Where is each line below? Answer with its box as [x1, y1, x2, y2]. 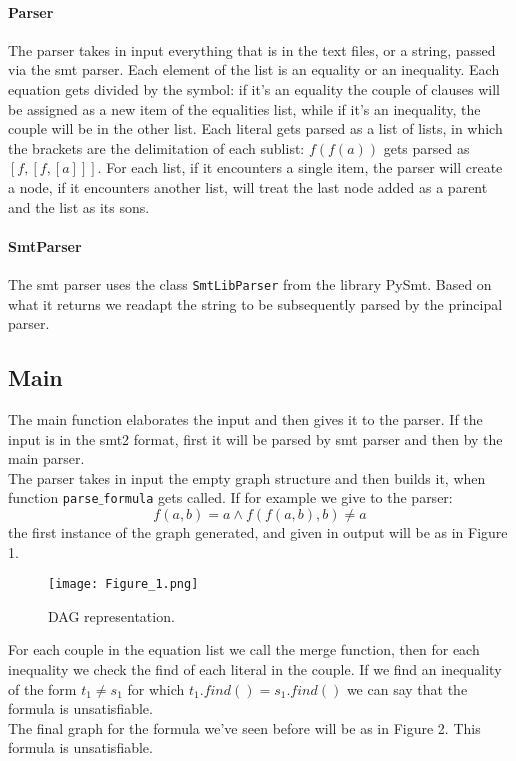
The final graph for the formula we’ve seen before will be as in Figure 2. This [8, 717, 481, 738]
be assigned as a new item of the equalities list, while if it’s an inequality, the [8, 98, 481, 119]
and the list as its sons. [8, 196, 150, 217]
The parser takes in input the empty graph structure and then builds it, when [8, 467, 486, 488]
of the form [8, 678, 77, 699]
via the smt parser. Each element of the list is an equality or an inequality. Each [8, 59, 500, 80]
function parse [8, 487, 99, 508]
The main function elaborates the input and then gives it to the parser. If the [8, 408, 483, 429]
